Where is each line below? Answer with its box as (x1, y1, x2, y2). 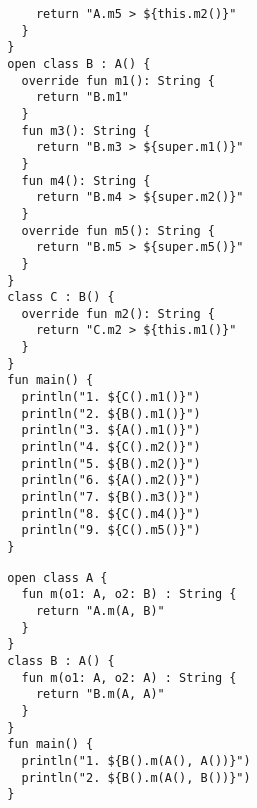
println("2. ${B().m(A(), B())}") (21, 770, 251, 785)
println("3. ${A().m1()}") (21, 423, 201, 438)
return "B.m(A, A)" (35, 687, 165, 702)
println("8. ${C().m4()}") (21, 506, 201, 521)
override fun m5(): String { (21, 223, 215, 238)
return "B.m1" (35, 90, 129, 105)
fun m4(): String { (21, 173, 151, 188)
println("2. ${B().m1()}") (21, 406, 201, 421)
